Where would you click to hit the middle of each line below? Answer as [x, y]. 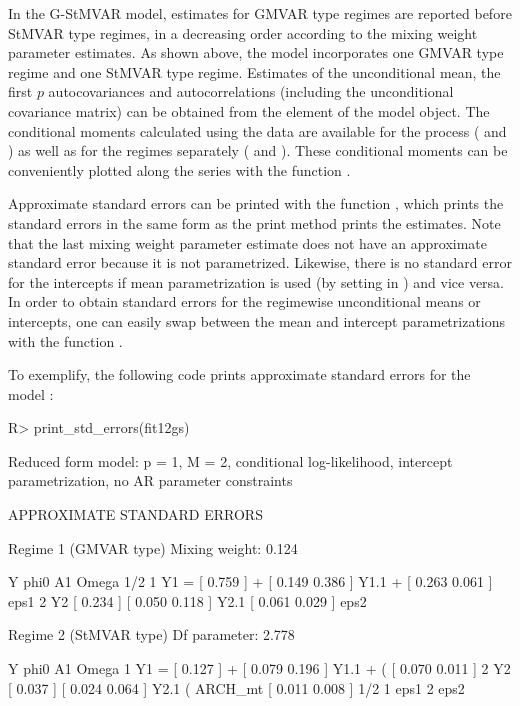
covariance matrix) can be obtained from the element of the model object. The [249, 110]
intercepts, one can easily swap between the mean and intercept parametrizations [257, 320]
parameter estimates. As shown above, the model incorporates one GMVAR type [256, 52]
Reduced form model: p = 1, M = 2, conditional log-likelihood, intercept [230, 460]
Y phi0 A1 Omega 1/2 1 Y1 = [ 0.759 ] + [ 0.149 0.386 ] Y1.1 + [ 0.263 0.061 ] [250, 581]
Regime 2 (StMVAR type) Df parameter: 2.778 [151, 634]
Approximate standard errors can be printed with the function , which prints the [256, 203]
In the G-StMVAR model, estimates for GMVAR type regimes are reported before [260, 13]
